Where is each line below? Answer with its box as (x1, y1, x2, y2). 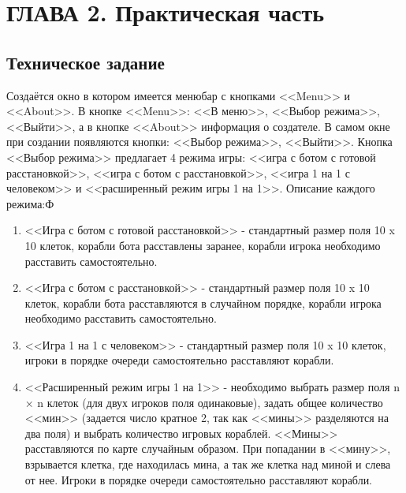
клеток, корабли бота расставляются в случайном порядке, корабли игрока (24, 294, 382, 311)
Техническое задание (6, 50, 165, 74)
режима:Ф (6, 195, 54, 211)
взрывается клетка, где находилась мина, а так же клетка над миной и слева (24, 456, 391, 472)
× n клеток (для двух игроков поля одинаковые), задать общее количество (24, 394, 383, 410)
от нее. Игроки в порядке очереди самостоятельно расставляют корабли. (24, 471, 373, 487)
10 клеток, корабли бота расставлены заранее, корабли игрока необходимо (24, 237, 381, 253)
